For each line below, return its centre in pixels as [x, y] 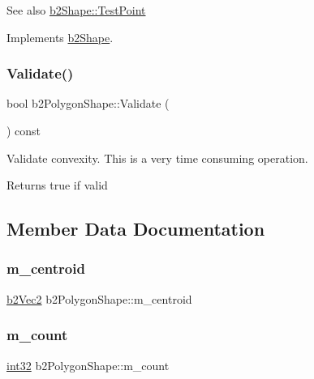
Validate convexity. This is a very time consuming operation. [157, 158]
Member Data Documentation [136, 229]
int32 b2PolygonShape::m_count [88, 365]
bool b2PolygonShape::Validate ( [88, 103]
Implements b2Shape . [60, 37]
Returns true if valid [57, 185]
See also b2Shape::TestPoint [76, 10]
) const [24, 130]
